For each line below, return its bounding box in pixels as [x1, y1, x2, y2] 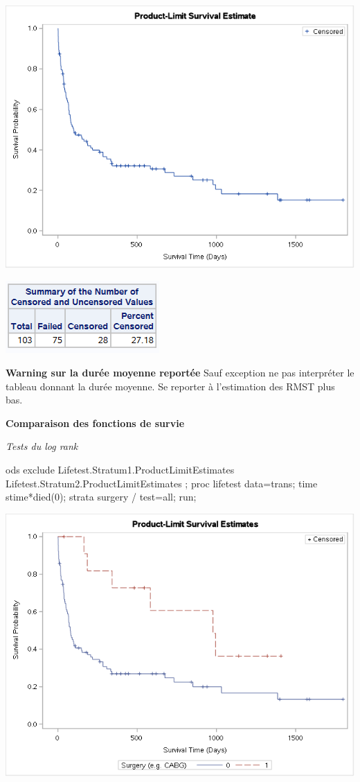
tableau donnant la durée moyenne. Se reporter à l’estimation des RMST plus [6, 379, 335, 393]
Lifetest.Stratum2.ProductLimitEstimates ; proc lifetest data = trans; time [6, 476, 318, 490]
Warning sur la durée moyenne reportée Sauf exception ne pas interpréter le [6, 365, 354, 379]
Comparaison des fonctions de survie [6, 415, 185, 430]
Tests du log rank [6, 439, 78, 453]
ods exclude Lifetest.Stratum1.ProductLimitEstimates [6, 462, 235, 476]
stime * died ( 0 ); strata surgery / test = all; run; [6, 489, 197, 504]
